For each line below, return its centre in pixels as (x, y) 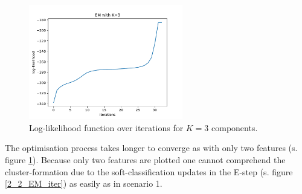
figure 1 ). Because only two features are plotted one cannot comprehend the (145, 159)
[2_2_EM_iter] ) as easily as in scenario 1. (84, 183)
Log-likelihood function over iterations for (106, 127)
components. (235, 127)
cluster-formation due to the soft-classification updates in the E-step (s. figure (149, 171)
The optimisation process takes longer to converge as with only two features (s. (151, 148)
